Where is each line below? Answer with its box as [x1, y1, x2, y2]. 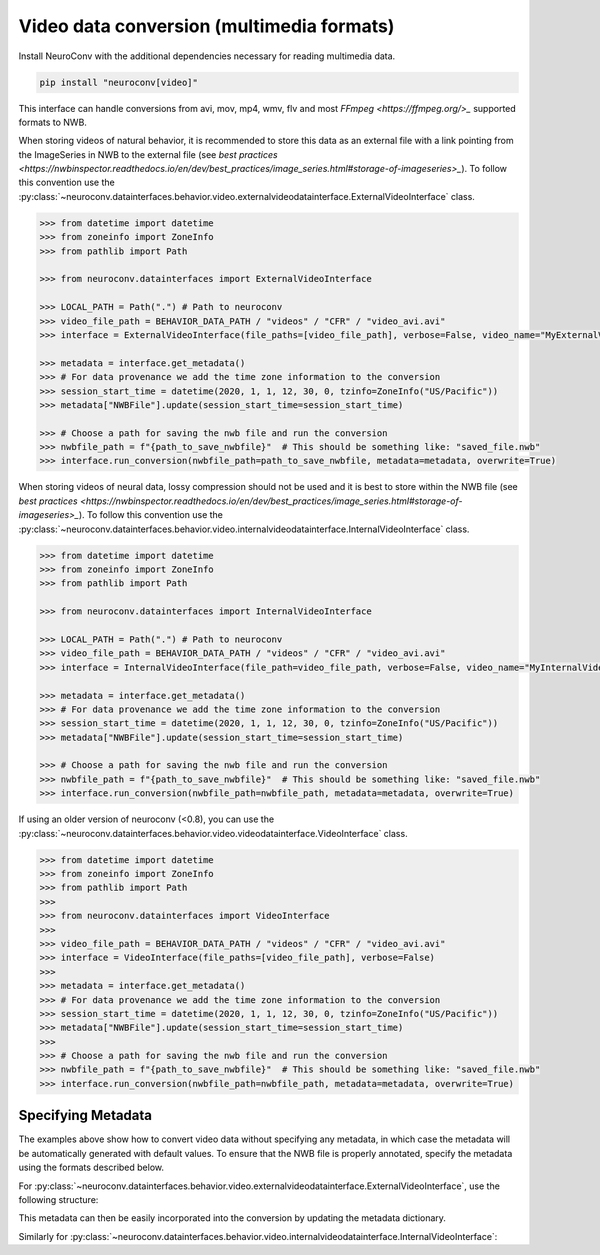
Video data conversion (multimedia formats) [18, 15, 395, 37]
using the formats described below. [18, 1161, 165, 1174]
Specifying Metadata [18, 1107, 153, 1124]
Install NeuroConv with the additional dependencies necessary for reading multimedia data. [18, 50, 396, 62]
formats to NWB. [18, 116, 87, 128]
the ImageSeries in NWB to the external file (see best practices [18, 148, 279, 160]
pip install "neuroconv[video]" [39, 76, 199, 88]
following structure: [18, 1193, 99, 1205]
